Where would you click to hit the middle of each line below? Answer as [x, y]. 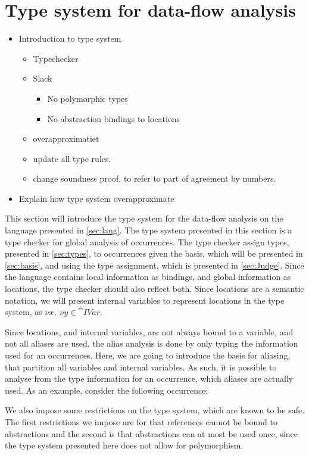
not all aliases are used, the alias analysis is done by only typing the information [152, 343]
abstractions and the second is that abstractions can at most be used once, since [151, 433]
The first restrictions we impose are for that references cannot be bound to [141, 421]
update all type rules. [72, 158]
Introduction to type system [70, 38]
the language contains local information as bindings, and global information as [148, 277]
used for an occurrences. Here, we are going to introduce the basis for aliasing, [148, 355]
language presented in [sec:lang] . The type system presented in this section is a [149, 230]
